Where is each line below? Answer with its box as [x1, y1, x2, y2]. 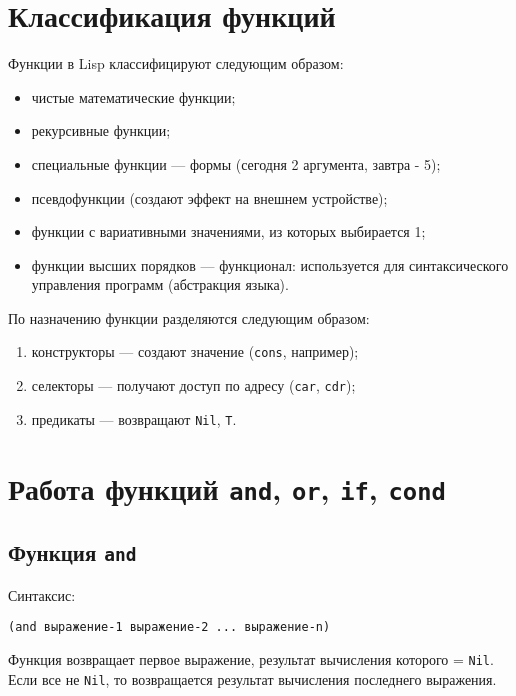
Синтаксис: [8, 584, 76, 605]
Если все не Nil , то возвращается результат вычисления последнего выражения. [8, 668, 497, 689]
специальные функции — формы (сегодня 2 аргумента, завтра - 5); [31, 153, 441, 174]
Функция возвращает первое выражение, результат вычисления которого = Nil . [8, 648, 494, 669]
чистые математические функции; [31, 86, 236, 107]
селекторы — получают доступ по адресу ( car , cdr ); [31, 375, 356, 396]
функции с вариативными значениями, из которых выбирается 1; [31, 221, 426, 242]
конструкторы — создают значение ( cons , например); [31, 341, 359, 362]
